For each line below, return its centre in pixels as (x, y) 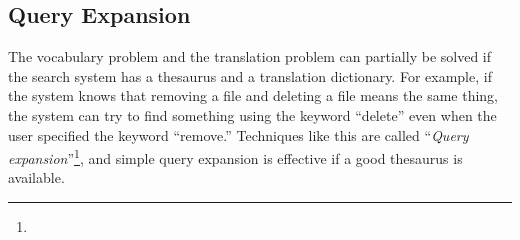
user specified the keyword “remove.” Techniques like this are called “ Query (238, 134)
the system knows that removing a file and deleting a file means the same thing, (253, 95)
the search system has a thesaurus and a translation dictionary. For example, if (250, 75)
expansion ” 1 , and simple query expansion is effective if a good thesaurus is (235, 156)
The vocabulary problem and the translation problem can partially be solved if (250, 56)
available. (36, 177)
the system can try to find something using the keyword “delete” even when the (252, 114)
